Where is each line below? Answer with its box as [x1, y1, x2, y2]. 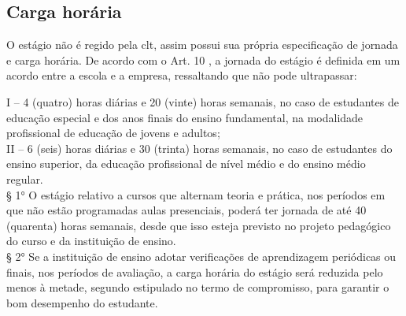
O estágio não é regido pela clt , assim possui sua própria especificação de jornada [6, 36, 398, 53]
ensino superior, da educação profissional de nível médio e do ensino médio [6, 155, 366, 172]
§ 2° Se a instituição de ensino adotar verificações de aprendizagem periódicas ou [6, 247, 397, 264]
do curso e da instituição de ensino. [6, 232, 176, 249]
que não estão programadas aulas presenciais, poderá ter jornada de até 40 [6, 202, 367, 218]
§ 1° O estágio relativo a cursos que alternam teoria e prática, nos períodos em [6, 186, 386, 203]
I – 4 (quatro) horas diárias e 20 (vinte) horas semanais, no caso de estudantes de [6, 93, 399, 110]
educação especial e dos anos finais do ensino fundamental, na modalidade [6, 109, 364, 125]
